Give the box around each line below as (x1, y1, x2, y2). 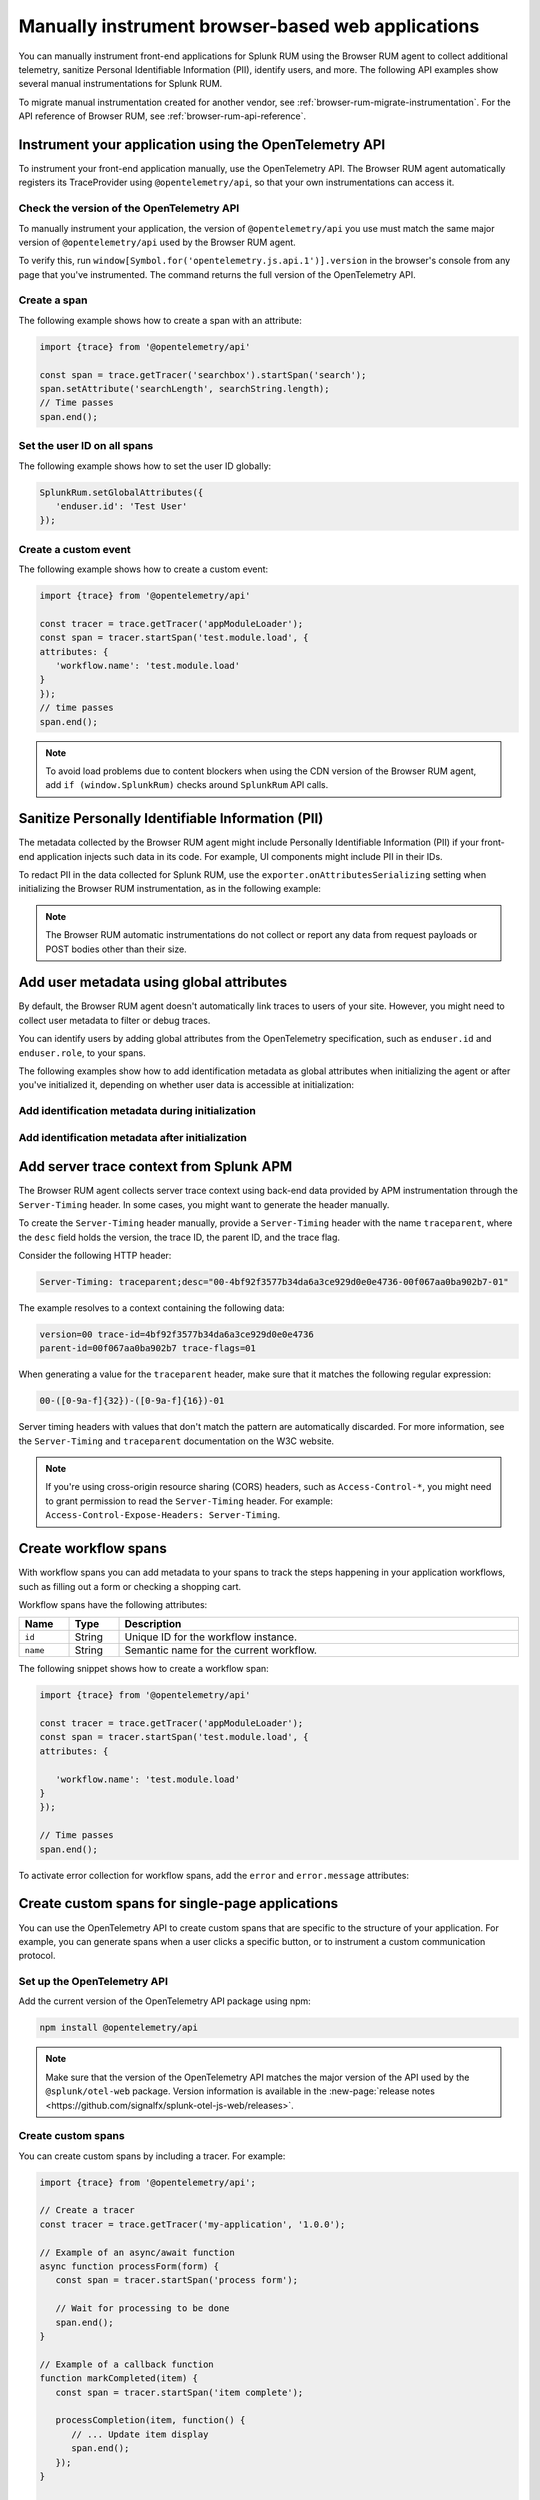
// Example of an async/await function (39, 2246, 235, 2258)
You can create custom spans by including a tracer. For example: (18, 2150, 286, 2162)
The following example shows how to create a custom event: (18, 563, 269, 575)
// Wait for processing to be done (55, 2303, 230, 2314)
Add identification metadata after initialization (18, 1130, 247, 1144)
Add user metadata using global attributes (18, 974, 288, 991)
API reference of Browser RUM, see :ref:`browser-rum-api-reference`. (18, 110, 307, 122)
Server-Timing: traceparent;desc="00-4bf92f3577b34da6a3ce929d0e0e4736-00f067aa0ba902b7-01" (39, 1276, 509, 1287)
